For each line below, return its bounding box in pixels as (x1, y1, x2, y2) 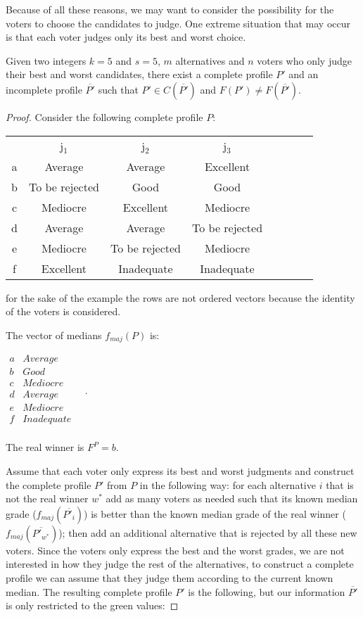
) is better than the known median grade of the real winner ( (84, 506, 346, 521)
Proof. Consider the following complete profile (6, 109, 203, 124)
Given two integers (6, 53, 87, 68)
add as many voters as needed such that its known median (106, 491, 358, 506)
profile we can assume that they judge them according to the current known (6, 570, 333, 585)
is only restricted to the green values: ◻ (6, 598, 179, 613)
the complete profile (6, 477, 91, 492)
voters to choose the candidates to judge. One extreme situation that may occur (6, 15, 350, 30)
